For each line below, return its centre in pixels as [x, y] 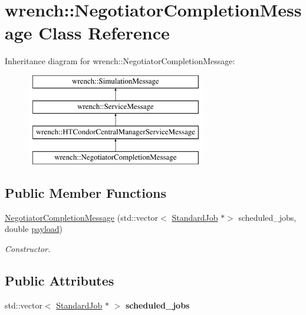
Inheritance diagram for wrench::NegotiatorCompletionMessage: [120, 61]
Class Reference [104, 33]
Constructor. [28, 249]
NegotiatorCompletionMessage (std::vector [82, 217]
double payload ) [34, 229]
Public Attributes [60, 281]
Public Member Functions [85, 193]
